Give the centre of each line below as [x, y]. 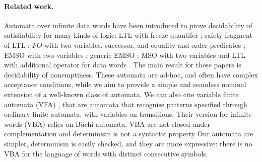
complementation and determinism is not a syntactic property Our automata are [129, 134]
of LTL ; [17, 45]
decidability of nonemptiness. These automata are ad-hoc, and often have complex [131, 74]
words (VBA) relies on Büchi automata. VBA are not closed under [107, 124]
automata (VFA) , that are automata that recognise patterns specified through [126, 104]
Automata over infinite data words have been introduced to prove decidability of [128, 25]
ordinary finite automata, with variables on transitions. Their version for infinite [128, 114]
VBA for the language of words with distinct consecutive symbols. [106, 153]
